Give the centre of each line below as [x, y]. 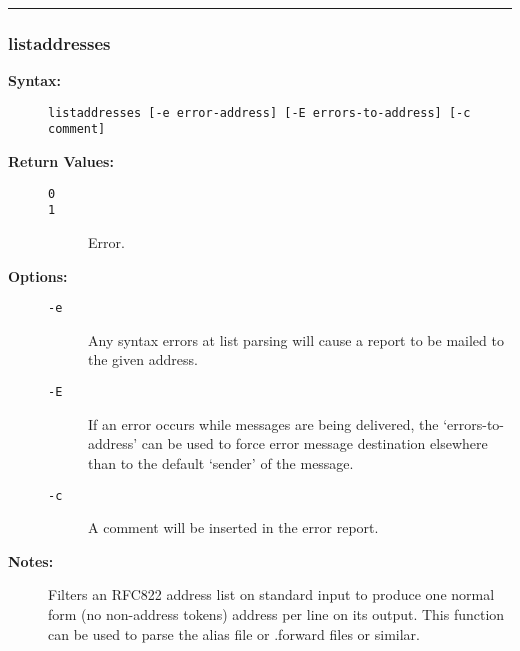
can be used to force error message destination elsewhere [314, 443]
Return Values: [61, 161]
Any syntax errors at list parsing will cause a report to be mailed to [296, 339]
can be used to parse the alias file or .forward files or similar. [234, 633]
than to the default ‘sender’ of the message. [221, 462]
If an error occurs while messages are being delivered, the [263, 423]
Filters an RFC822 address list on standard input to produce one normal [271, 594]
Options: [38, 275]
